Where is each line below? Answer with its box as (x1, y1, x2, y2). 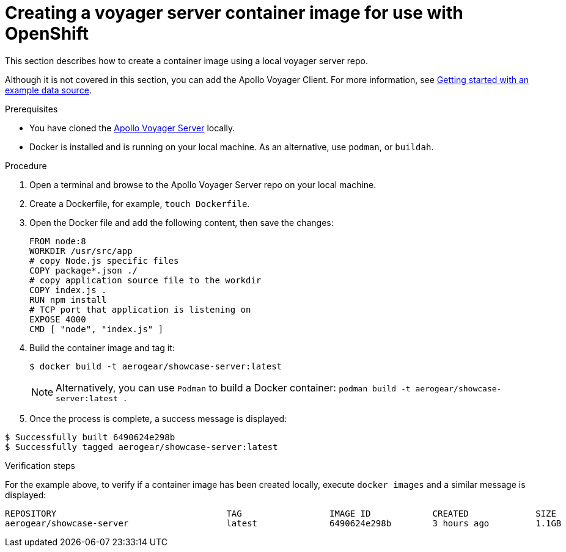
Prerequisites (5, 103, 58, 114)
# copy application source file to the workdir (29, 275, 262, 285)
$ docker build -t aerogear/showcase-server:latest (29, 361, 282, 371)
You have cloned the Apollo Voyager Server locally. (29, 122, 235, 133)
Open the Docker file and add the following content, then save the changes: (29, 217, 334, 228)
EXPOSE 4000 (29, 314, 86, 324)
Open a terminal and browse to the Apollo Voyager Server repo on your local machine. (29, 179, 377, 190)
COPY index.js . (29, 285, 107, 295)
